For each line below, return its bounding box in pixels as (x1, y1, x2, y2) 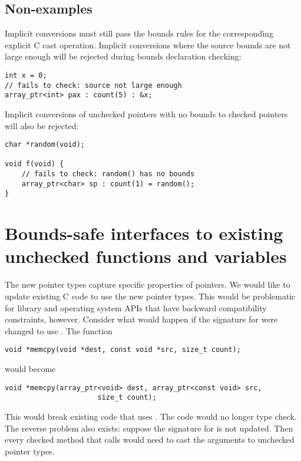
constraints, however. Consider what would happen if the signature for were (5, 313, 278, 325)
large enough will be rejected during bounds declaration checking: (5, 50, 242, 62)
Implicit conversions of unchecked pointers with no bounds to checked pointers (5, 107, 288, 120)
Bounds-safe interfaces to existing (5, 221, 283, 245)
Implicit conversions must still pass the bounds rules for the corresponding (5, 27, 273, 39)
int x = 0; (5, 71, 47, 80)
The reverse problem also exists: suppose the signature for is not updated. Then (5, 422, 293, 434)
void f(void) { (5, 160, 64, 169)
